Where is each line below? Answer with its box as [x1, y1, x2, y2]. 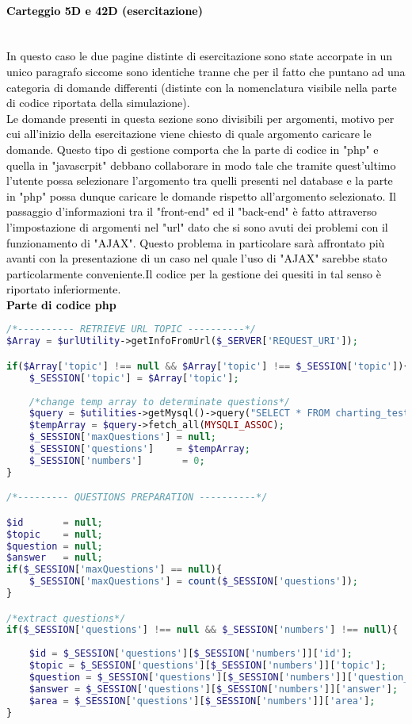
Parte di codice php [6, 296, 116, 312]
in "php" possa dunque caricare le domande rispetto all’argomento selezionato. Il [6, 187, 396, 204]
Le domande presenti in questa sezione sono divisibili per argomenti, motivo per [6, 109, 395, 126]
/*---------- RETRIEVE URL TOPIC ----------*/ [6, 324, 256, 335]
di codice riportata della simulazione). [6, 94, 190, 111]
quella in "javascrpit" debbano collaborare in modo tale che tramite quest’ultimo [6, 156, 396, 173]
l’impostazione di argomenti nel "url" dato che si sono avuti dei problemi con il [6, 218, 388, 235]
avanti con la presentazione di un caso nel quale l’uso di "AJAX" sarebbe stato [6, 250, 387, 266]
